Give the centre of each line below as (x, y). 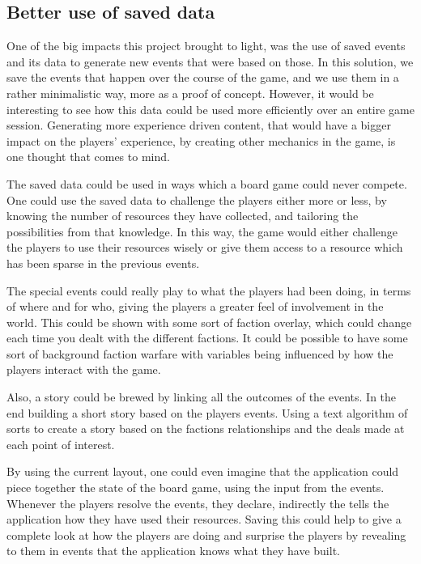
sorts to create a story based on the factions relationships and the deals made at (206, 428)
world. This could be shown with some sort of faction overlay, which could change (209, 322)
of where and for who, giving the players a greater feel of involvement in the (195, 306)
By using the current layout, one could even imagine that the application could (203, 471)
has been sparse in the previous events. (103, 263)
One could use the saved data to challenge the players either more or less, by (197, 199)
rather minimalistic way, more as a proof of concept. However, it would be (190, 93)
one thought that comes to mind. (88, 157)
